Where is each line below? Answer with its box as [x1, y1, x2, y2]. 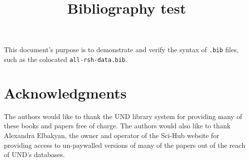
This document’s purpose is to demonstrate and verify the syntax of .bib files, [4, 44, 239, 55]
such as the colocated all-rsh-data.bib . [4, 54, 128, 64]
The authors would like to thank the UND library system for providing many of [4, 111, 242, 121]
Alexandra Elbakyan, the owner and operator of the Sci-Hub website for [4, 130, 219, 140]
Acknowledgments [4, 82, 127, 102]
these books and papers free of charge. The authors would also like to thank [4, 121, 231, 131]
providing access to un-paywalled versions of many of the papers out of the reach [4, 140, 246, 150]
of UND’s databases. [4, 149, 65, 160]
